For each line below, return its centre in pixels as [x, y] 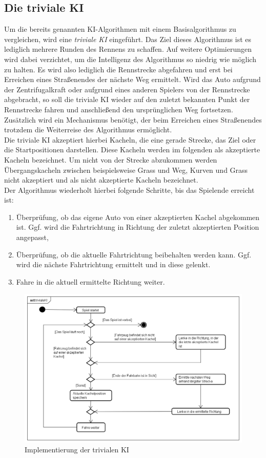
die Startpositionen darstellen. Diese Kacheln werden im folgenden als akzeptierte [132, 150]
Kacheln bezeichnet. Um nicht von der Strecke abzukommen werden [111, 159]
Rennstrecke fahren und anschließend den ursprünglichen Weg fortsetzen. [119, 109]
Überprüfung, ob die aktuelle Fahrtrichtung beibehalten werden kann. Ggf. [134, 254]
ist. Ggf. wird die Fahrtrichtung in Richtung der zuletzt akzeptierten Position [138, 227]
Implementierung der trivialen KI [77, 450]
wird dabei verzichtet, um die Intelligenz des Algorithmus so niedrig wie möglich [130, 59]
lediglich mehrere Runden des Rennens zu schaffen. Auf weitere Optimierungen [128, 49]
